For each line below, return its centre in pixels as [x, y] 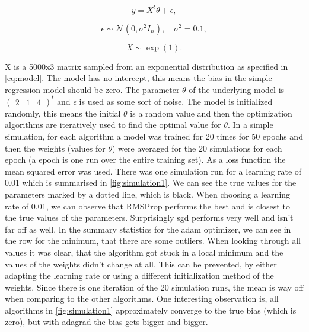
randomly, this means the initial [63, 113]
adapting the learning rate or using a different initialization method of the [139, 275]
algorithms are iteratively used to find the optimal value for [113, 125]
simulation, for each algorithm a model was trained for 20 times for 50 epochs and [154, 136]
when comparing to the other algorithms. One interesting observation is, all [142, 299]
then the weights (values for [55, 148]
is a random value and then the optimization [211, 113]
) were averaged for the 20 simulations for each [197, 148]
